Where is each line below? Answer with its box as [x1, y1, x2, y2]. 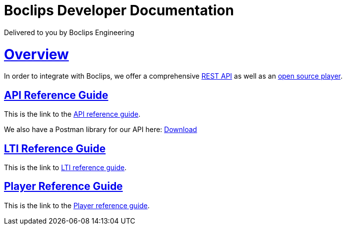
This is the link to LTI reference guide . [4, 163, 127, 172]
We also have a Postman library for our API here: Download [4, 125, 197, 134]
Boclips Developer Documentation [4, 2, 234, 19]
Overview [4, 46, 69, 63]
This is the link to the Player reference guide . [4, 201, 150, 210]
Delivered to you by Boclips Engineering [4, 28, 134, 37]
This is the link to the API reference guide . [4, 110, 141, 119]
